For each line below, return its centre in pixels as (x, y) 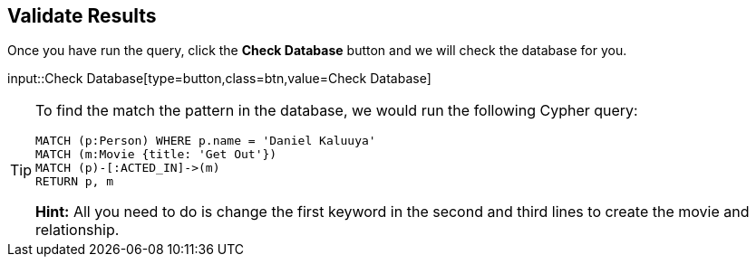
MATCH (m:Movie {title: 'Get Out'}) (156, 155)
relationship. (78, 230)
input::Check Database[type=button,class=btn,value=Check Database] (219, 79)
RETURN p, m (75, 182)
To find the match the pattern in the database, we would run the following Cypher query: (337, 111)
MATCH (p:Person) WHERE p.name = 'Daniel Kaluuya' (206, 141)
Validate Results (82, 16)
